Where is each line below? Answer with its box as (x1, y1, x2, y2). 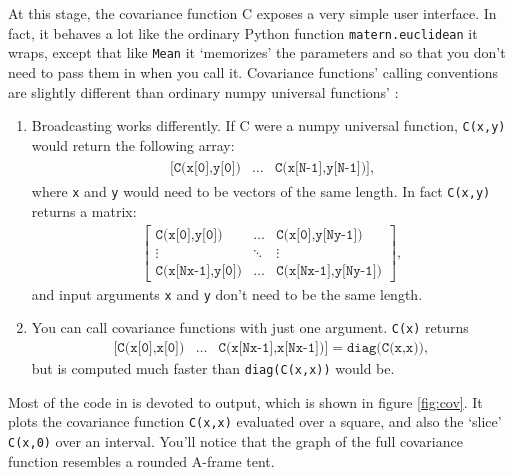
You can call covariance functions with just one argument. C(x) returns (31, 317, 469, 338)
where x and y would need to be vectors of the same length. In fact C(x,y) (31, 181, 491, 202)
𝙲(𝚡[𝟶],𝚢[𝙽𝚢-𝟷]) (276, 227, 363, 242)
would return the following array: (31, 134, 235, 155)
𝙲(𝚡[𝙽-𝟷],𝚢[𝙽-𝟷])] (274, 161, 370, 176)
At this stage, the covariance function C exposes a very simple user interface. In (8, 3, 497, 23)
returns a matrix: (31, 201, 137, 222)
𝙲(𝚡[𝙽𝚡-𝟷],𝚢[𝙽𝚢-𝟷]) (276, 263, 382, 278)
